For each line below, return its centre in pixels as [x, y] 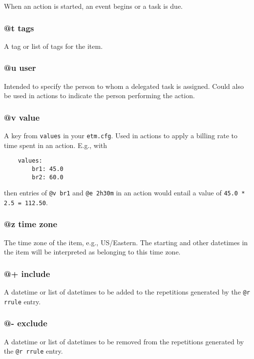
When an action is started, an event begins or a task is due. [94, 6]
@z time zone [31, 224]
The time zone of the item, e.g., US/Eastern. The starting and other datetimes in [126, 242]
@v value [22, 117]
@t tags [19, 28]
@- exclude [26, 323]
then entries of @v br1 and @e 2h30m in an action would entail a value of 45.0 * [125, 193]
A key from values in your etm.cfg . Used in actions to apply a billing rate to [121, 136]
